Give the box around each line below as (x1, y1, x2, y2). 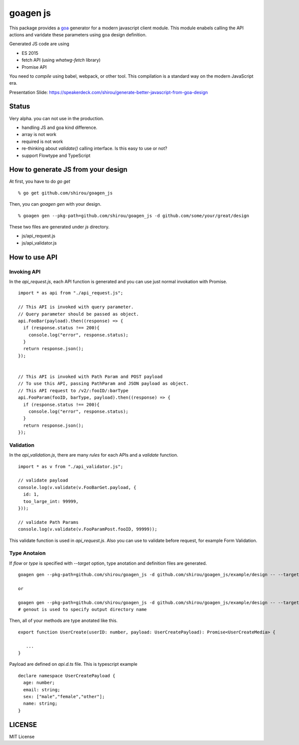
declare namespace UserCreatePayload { (18, 673, 116, 678)
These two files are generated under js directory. (9, 224, 110, 230)
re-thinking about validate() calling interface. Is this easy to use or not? (21, 145, 167, 151)
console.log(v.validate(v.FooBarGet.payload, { (18, 485, 137, 490)
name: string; (23, 701, 58, 707)
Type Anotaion (9, 550, 46, 557)
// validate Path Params (18, 519, 79, 525)
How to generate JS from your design (9, 165, 128, 174)
